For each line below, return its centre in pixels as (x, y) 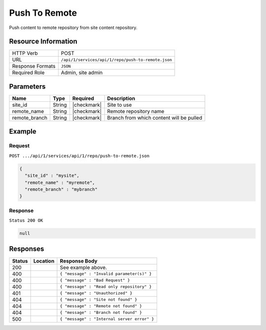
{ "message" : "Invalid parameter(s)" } (106, 274)
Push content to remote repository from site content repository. (73, 28)
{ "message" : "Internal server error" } (107, 319)
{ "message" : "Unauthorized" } (96, 293)
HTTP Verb (25, 53)
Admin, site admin (82, 73)
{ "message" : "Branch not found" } (101, 312)
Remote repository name (136, 111)
